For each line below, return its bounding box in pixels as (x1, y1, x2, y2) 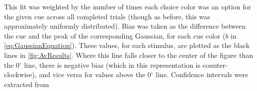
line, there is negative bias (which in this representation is (24, 59, 200, 70)
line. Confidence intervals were (156, 69, 248, 80)
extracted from (4, 79, 49, 89)
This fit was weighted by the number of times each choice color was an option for (4, 1, 251, 11)
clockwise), (4, 69, 37, 80)
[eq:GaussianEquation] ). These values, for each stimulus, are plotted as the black (4, 40, 250, 50)
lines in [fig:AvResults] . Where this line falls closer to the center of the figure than (4, 49, 253, 60)
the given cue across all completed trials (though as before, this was (4, 11, 210, 21)
